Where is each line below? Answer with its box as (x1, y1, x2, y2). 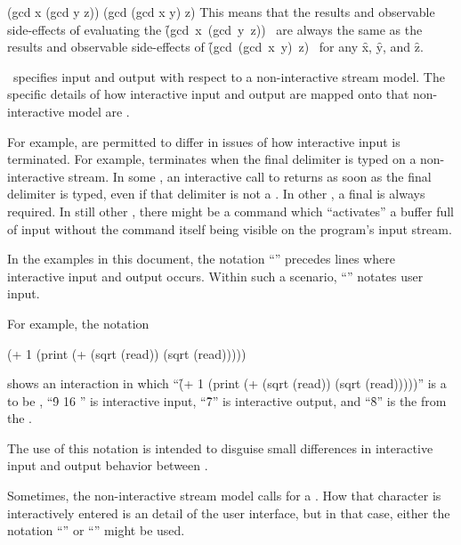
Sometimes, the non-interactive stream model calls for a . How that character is (7, 486, 441, 505)
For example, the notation (7, 313, 150, 332)
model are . (68, 102, 130, 120)
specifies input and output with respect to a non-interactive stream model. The (12, 67, 445, 85)
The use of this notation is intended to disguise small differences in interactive (7, 438, 433, 457)
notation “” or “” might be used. (7, 521, 185, 540)
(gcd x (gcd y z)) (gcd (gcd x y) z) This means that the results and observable (7, 3, 435, 20)
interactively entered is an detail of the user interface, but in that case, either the (7, 503, 450, 522)
